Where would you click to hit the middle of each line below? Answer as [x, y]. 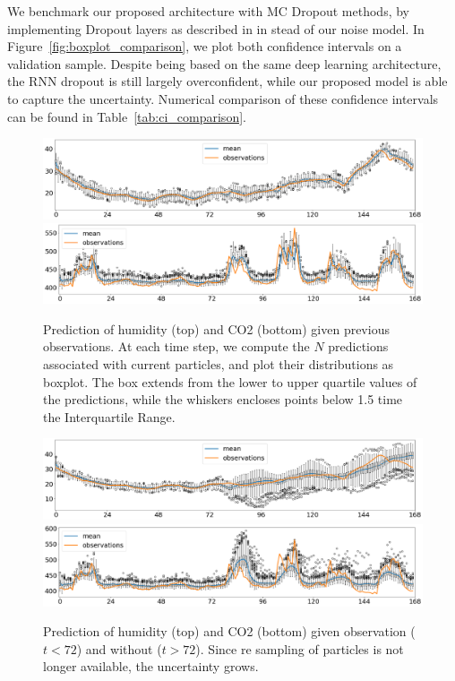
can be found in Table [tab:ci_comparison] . [127, 116]
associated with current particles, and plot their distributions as [219, 364]
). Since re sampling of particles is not [300, 648]
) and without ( [119, 648]
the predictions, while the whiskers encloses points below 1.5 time [223, 399]
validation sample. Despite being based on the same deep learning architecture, [224, 63]
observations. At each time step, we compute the [176, 346]
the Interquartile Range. [109, 416]
